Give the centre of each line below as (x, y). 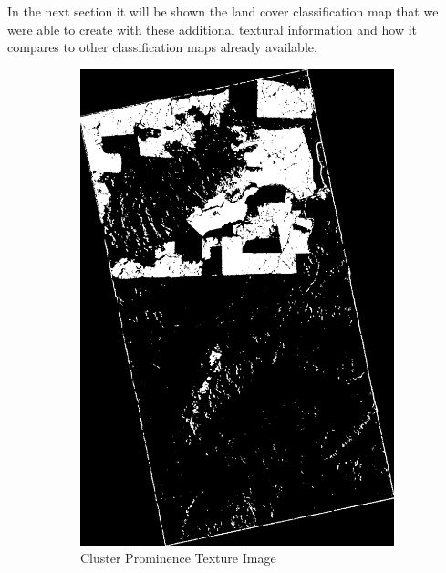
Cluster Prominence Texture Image (178, 558)
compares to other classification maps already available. (162, 47)
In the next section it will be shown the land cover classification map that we (223, 11)
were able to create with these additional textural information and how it (213, 29)
